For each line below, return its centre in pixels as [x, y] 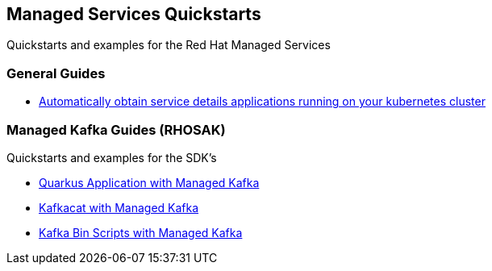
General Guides [56, 73]
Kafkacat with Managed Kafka [119, 207]
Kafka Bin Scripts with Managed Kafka [141, 232]
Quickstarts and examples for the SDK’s [112, 157]
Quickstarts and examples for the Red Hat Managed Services [169, 45]
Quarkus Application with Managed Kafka [149, 182]
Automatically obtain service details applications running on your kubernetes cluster [262, 102]
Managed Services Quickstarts [134, 14]
